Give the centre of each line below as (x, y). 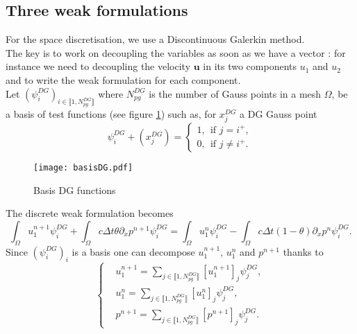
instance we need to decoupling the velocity (98, 66)
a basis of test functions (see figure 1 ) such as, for (111, 113)
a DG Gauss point (279, 113)
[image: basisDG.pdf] (83, 167)
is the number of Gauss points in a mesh (235, 93)
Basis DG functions (75, 190)
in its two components (250, 66)
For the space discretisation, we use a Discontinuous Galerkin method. (155, 39)
